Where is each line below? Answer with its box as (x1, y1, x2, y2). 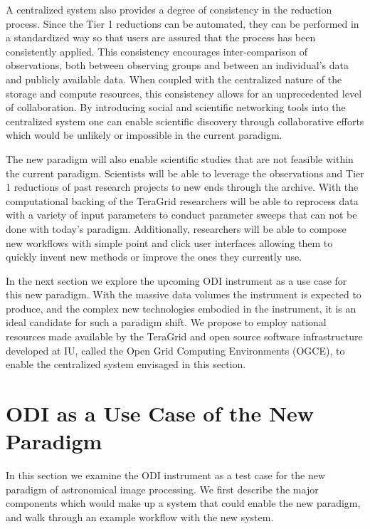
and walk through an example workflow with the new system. (6, 509, 274, 524)
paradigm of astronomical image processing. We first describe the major (6, 481, 319, 496)
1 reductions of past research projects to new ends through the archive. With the (6, 179, 359, 194)
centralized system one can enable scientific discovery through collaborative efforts (6, 113, 364, 128)
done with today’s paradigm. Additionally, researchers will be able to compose (6, 221, 347, 236)
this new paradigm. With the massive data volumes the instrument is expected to (6, 287, 361, 302)
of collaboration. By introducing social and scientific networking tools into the (6, 100, 346, 115)
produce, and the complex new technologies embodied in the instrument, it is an (6, 300, 356, 315)
